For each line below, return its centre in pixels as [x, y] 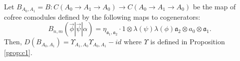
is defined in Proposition [188, 42]
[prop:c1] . [18, 52]
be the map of [214, 6]
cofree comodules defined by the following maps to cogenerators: [102, 16]
